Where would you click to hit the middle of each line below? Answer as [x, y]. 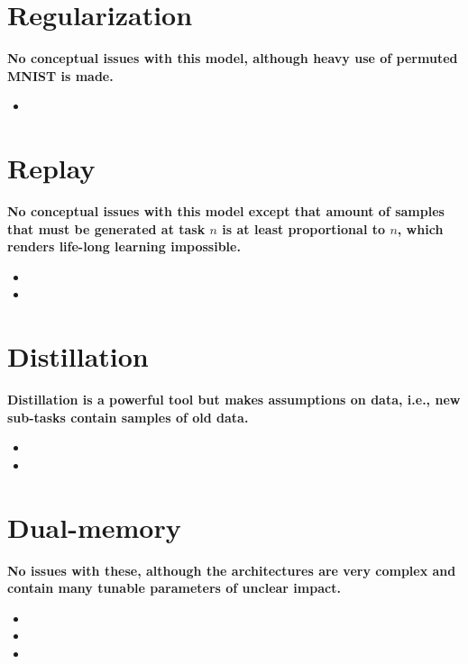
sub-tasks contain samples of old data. [128, 417]
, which [420, 228]
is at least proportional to [304, 228]
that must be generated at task [106, 228]
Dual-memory [94, 527]
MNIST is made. [60, 75]
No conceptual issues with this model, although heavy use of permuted [233, 58]
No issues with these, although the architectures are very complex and [232, 570]
